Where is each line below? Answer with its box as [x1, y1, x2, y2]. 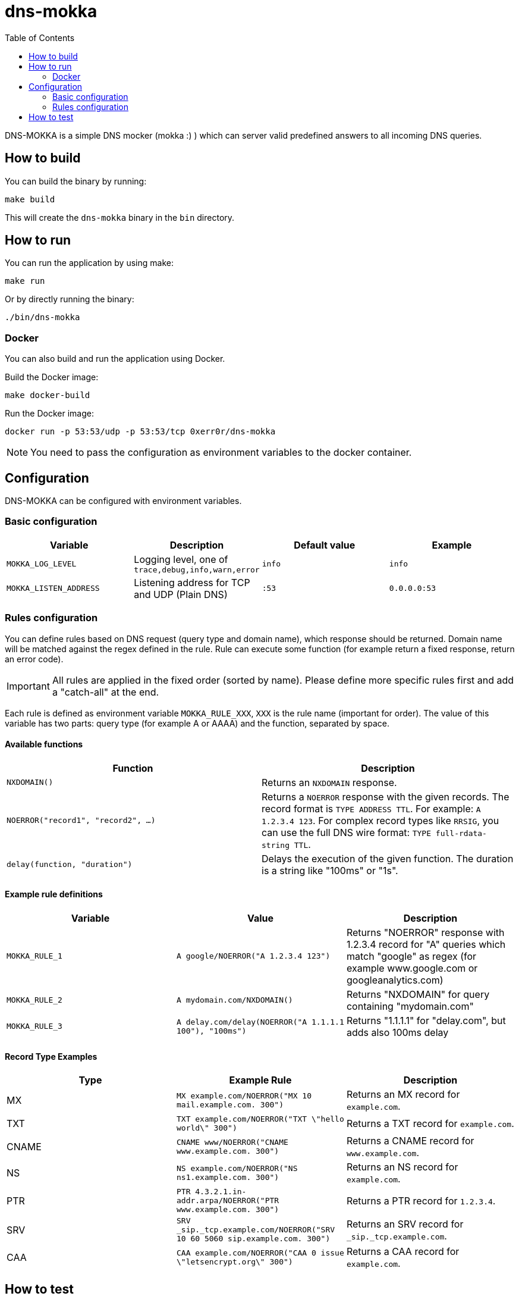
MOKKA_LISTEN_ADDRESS [7, 584, 100, 593]
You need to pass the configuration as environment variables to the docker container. [30, 446, 412, 459]
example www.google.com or [346, 962, 478, 974]
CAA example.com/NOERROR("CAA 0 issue [176, 1248, 344, 1258]
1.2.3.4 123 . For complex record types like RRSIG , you [262, 814, 499, 827]
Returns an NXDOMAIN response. [262, 776, 397, 788]
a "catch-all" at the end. [52, 685, 159, 698]
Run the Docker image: [5, 408, 94, 419]
